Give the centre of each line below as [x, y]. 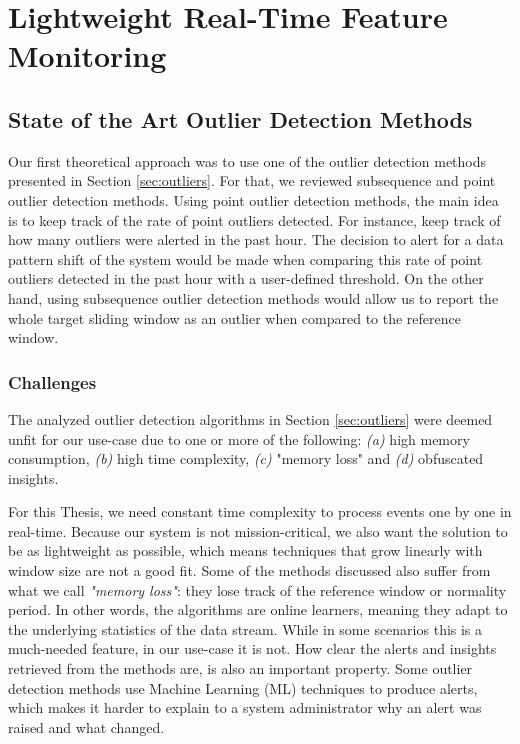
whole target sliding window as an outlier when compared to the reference [234, 317]
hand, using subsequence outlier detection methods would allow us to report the [253, 297]
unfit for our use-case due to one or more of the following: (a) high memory [239, 438]
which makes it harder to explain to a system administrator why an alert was [245, 707]
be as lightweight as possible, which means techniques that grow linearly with [245, 550]
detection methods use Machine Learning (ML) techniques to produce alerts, [243, 687]
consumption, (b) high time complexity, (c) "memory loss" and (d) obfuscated [246, 458]
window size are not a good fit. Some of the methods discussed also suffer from [249, 570]
